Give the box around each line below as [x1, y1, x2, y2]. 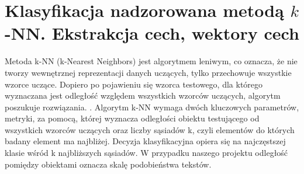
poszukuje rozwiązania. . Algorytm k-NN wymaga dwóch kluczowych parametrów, [5, 100, 299, 113]
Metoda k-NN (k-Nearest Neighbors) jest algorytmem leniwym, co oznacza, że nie [5, 55, 298, 67]
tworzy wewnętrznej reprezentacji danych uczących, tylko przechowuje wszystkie [5, 66, 292, 78]
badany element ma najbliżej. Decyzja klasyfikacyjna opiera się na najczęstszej [5, 135, 286, 147]
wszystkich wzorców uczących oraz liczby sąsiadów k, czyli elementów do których [5, 123, 295, 135]
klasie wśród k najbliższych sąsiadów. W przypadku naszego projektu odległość [5, 147, 288, 159]
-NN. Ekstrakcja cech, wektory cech [5, 21, 299, 45]
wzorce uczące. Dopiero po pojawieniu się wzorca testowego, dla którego [5, 78, 263, 90]
